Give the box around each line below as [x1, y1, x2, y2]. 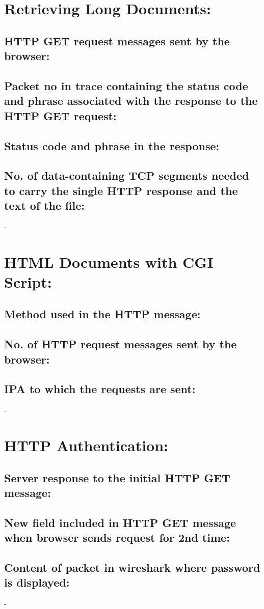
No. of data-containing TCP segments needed [4, 168, 249, 183]
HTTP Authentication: [4, 434, 169, 455]
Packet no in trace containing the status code [4, 77, 248, 93]
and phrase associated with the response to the [4, 93, 258, 108]
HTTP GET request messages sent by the [4, 33, 230, 48]
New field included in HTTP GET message [4, 514, 236, 530]
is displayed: [4, 574, 70, 590]
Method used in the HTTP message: [4, 306, 201, 322]
